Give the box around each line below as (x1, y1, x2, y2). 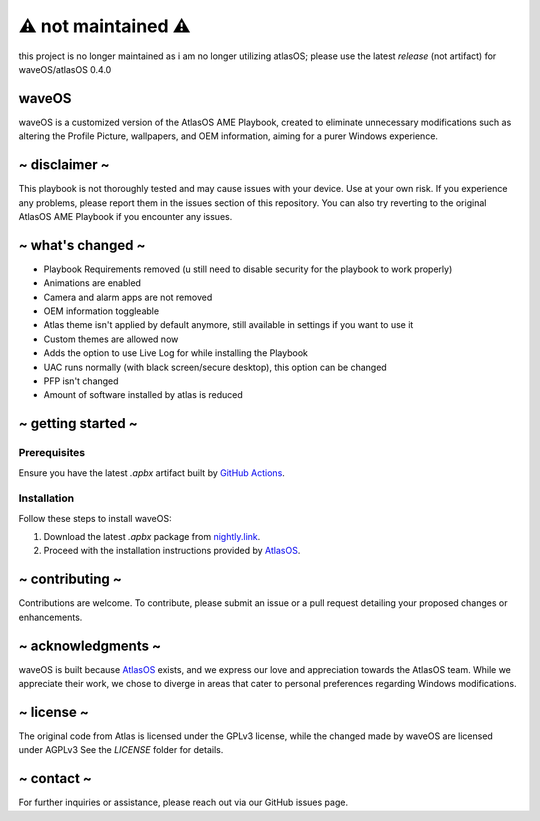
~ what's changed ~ (18, 236, 146, 254)
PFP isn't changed (43, 375, 119, 387)
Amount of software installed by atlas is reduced (43, 389, 244, 401)
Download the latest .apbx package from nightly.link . (43, 531, 261, 543)
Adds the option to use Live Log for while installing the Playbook (43, 347, 309, 359)
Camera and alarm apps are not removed (43, 291, 213, 303)
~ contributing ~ (18, 571, 122, 588)
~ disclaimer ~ (18, 156, 110, 174)
